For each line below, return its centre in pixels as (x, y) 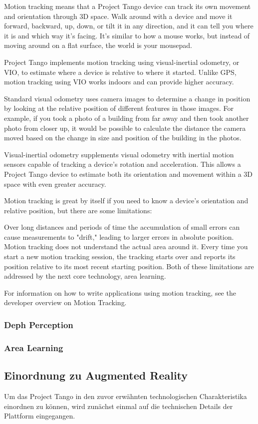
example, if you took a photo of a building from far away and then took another (127, 118)
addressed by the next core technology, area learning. (85, 276)
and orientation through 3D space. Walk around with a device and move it (118, 16)
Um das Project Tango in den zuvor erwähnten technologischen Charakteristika (126, 396)
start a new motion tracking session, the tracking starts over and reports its (120, 256)
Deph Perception (39, 324)
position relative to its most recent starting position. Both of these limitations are (129, 266)
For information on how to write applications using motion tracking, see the (120, 292)
